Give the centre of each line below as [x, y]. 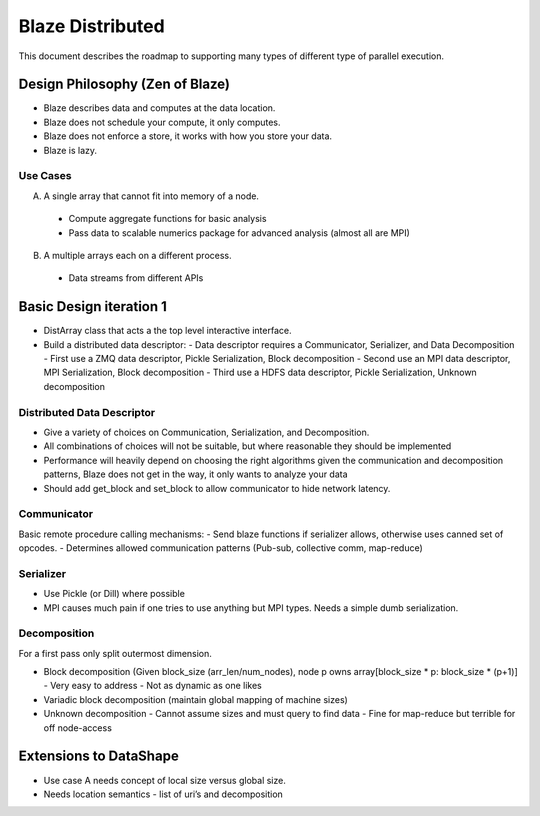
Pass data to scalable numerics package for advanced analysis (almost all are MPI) [239, 232]
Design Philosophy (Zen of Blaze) [124, 84]
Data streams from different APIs [136, 278]
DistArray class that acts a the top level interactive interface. [167, 331]
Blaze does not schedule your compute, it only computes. [162, 122]
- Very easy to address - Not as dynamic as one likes [152, 686]
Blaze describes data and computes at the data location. [159, 108]
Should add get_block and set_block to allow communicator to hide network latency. [217, 488]
